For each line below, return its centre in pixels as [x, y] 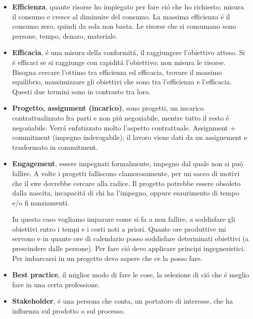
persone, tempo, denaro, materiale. [65, 35]
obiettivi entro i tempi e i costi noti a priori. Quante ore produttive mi [119, 228]
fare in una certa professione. [56, 284]
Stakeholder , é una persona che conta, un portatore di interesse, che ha [123, 301]
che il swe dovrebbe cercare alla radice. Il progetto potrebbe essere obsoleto [126, 183]
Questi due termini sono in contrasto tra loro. [81, 91]
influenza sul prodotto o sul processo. [69, 311]
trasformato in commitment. [55, 147]
